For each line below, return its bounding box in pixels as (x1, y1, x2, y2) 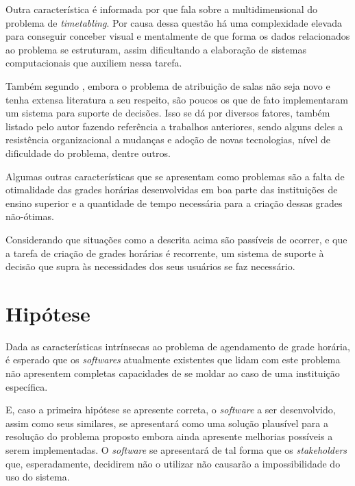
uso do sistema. (5, 470, 70, 484)
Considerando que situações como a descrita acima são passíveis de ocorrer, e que (5, 232, 347, 246)
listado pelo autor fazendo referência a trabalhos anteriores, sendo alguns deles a (5, 119, 343, 133)
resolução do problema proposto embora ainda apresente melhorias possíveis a (5, 429, 333, 444)
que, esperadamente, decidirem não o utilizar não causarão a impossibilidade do (5, 456, 341, 470)
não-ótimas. (5, 209, 54, 223)
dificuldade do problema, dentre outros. (5, 145, 171, 160)
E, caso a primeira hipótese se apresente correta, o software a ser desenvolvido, (5, 402, 336, 417)
